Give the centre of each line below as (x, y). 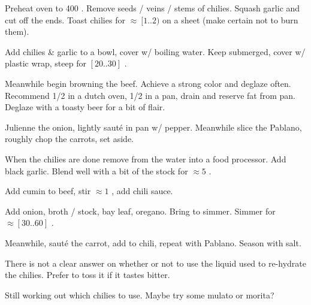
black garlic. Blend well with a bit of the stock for (96, 170)
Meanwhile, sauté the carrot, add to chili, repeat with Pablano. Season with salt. (153, 242)
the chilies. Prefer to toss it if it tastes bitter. (87, 275)
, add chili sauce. (142, 191)
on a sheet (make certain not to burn (230, 19)
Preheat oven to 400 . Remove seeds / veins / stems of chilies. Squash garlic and (153, 8)
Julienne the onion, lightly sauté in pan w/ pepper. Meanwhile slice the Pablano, (153, 127)
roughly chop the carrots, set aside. (70, 139)
